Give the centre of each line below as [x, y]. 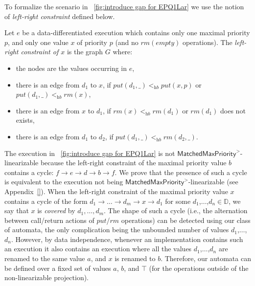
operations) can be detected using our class [186, 220]
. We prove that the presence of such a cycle [181, 172]
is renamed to [135, 258]
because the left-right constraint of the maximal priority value [133, 163]
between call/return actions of [49, 220]
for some [178, 201]
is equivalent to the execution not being [64, 182]
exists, [25, 120]
